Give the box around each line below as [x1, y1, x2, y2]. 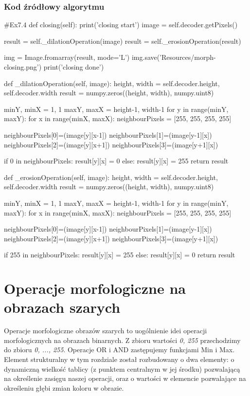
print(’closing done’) [43, 62, 104, 72]
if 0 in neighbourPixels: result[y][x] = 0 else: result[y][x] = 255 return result [4, 156, 229, 166]
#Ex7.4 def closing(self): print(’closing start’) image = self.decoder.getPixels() [4, 19, 238, 30]
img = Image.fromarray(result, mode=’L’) [4, 52, 130, 62]
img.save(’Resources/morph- [131, 52, 216, 62]
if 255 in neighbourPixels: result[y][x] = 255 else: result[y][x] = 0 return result [4, 250, 235, 260]
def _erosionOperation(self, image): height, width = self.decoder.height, [4, 172, 218, 182]
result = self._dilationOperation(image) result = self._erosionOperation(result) [4, 36, 241, 46]
